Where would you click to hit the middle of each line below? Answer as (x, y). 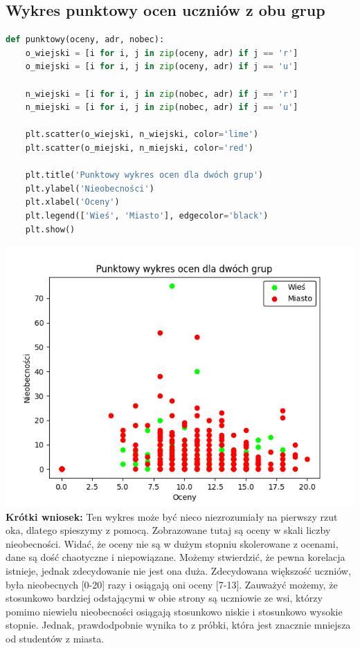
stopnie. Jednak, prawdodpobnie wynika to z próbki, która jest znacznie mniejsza (178, 625)
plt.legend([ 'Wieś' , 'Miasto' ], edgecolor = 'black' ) (147, 215)
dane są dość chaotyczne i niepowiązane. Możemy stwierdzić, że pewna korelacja (175, 557)
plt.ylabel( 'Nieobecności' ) (90, 188)
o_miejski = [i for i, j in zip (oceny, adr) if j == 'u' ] (162, 67)
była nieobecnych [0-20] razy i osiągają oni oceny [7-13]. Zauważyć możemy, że (172, 584)
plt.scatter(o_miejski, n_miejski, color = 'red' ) (139, 148)
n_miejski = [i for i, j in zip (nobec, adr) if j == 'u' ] (162, 108)
